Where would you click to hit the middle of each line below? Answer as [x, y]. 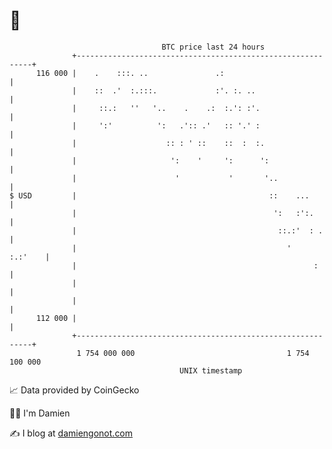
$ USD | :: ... [159, 195]
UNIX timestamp [211, 370]
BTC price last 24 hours [213, 47]
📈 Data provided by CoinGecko [74, 390]
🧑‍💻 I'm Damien [40, 413]
